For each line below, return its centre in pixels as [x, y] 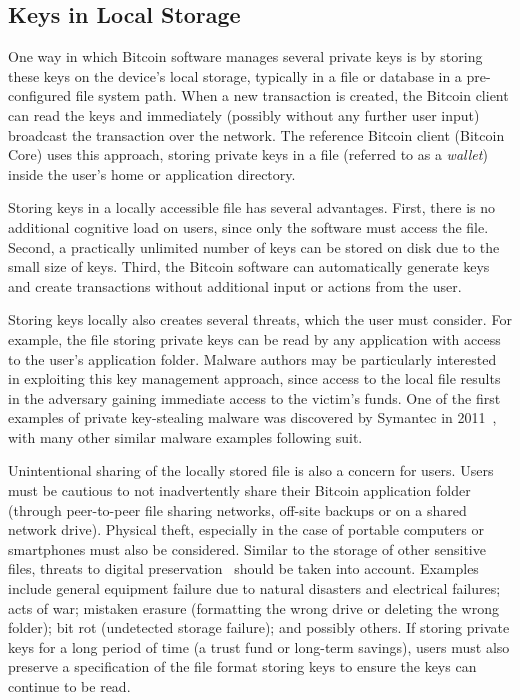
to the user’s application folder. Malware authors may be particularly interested [252, 358]
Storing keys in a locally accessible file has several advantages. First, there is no [252, 207]
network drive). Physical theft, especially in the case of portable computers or [246, 529]
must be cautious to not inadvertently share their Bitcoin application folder [239, 490]
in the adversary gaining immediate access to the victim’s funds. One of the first [254, 397]
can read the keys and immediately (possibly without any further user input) [244, 114]
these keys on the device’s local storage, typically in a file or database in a [235, 75]
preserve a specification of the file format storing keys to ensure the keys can [242, 666]
